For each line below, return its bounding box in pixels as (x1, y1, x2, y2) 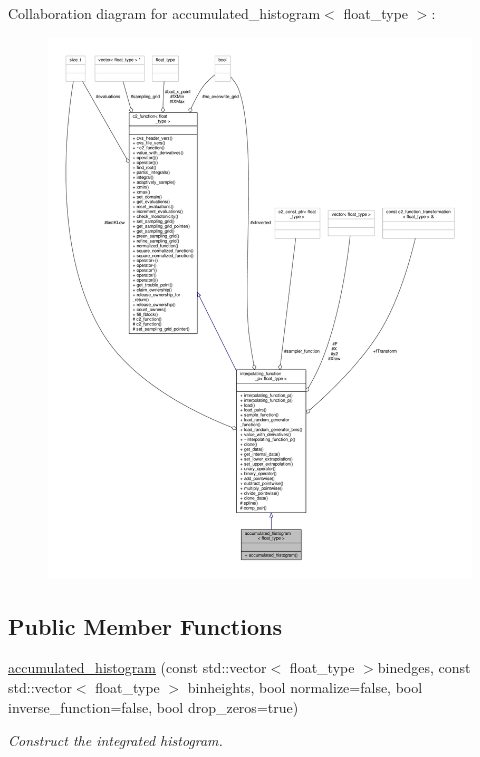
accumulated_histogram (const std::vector (8, 657, 267, 678)
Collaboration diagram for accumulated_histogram (8, 3, 321, 23)
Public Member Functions (8, 610, 282, 641)
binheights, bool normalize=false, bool (187, 677, 423, 697)
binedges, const (377, 657, 471, 678)
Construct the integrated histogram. (8, 730, 223, 751)
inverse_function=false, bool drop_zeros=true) (8, 696, 299, 717)
